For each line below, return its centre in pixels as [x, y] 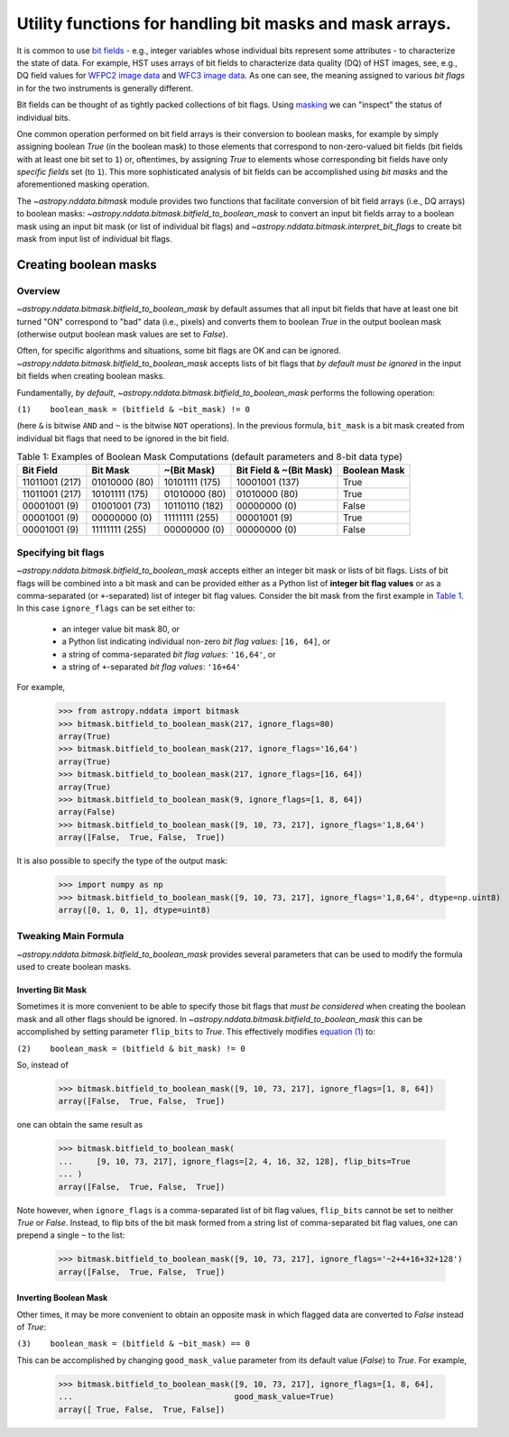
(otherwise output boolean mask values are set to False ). [122, 334]
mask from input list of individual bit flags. [95, 239]
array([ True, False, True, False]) [142, 1409]
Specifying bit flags [60, 552]
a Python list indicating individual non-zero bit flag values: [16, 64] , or [196, 641]
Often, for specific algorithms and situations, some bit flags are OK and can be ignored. [179, 351]
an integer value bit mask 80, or [121, 629]
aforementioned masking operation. [83, 184]
